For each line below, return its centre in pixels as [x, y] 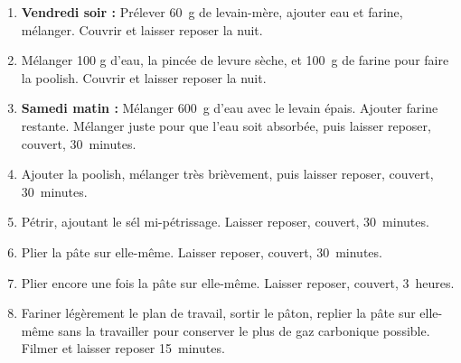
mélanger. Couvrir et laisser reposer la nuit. [142, 29]
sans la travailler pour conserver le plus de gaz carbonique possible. [244, 330]
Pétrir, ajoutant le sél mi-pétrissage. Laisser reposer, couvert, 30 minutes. [225, 222]
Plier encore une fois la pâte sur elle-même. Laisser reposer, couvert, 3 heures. [238, 282]
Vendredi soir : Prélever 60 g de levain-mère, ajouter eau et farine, [212, 12]
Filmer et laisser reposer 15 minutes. [123, 348]
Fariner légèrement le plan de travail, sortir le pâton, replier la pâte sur [218, 313]
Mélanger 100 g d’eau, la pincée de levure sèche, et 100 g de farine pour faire [235, 60]
